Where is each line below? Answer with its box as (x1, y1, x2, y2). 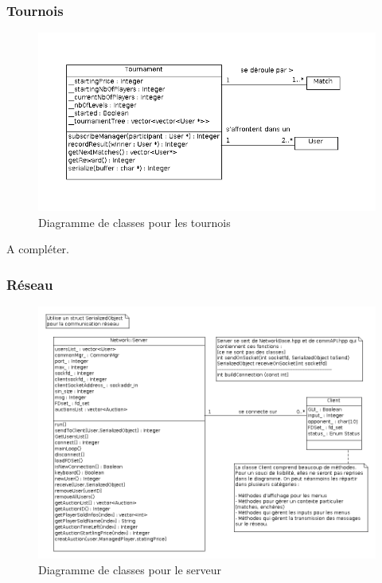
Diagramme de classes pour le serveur (38, 561, 222, 577)
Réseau (6, 274, 53, 294)
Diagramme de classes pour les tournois (38, 213, 231, 230)
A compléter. (6, 241, 69, 257)
